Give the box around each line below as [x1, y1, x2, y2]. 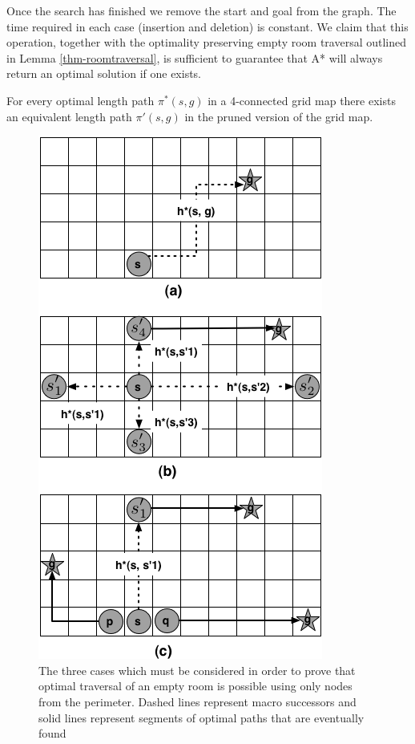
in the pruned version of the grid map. [184, 108, 373, 124]
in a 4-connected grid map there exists [207, 91, 396, 108]
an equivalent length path [6, 108, 132, 124]
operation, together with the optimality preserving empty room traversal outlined [6, 34, 407, 51]
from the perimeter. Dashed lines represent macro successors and [38, 693, 357, 709]
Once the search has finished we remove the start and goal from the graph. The [6, 2, 397, 18]
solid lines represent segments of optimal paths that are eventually [38, 709, 365, 726]
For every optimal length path [6, 91, 155, 108]
